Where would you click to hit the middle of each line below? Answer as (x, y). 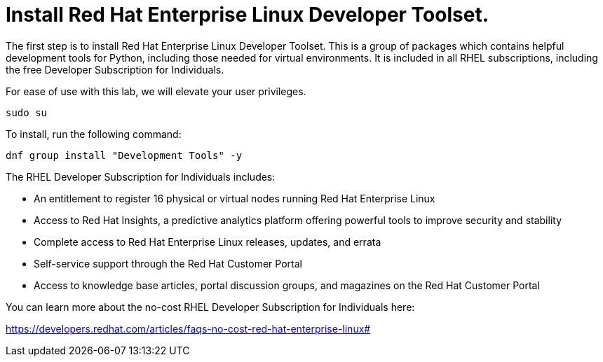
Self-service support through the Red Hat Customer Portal (168, 263)
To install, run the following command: (94, 134)
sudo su (27, 112)
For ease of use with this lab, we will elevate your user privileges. (156, 91)
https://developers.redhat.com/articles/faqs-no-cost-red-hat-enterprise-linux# (188, 328)
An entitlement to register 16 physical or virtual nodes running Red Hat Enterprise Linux (235, 198)
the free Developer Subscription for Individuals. (115, 69)
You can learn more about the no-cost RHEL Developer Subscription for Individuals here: (210, 307)
